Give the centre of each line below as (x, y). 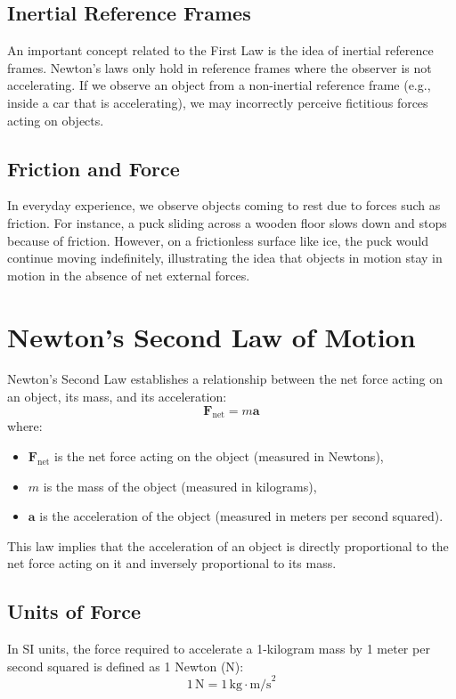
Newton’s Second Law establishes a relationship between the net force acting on (225, 379)
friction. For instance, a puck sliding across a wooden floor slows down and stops (227, 222)
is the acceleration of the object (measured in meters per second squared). (241, 516)
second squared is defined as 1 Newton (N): (126, 666)
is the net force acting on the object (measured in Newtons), (219, 456)
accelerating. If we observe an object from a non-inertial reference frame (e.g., (219, 85)
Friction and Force (94, 168)
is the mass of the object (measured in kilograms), (180, 486)
